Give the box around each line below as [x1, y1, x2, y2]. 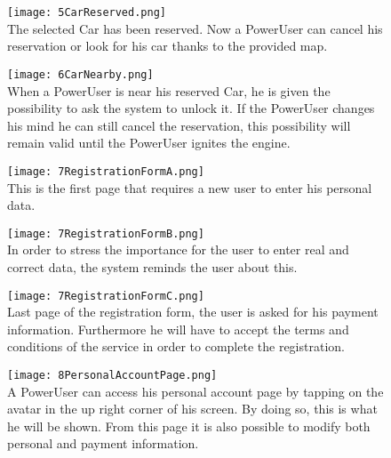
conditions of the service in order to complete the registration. [7, 337, 345, 356]
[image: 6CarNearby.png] [7, 68, 154, 81]
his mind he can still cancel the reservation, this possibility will [7, 116, 351, 134]
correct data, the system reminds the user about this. [7, 257, 298, 276]
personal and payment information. [7, 434, 199, 453]
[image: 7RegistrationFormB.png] [7, 227, 204, 240]
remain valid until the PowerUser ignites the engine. [7, 133, 291, 152]
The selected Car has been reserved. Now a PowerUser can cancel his [7, 19, 383, 37]
